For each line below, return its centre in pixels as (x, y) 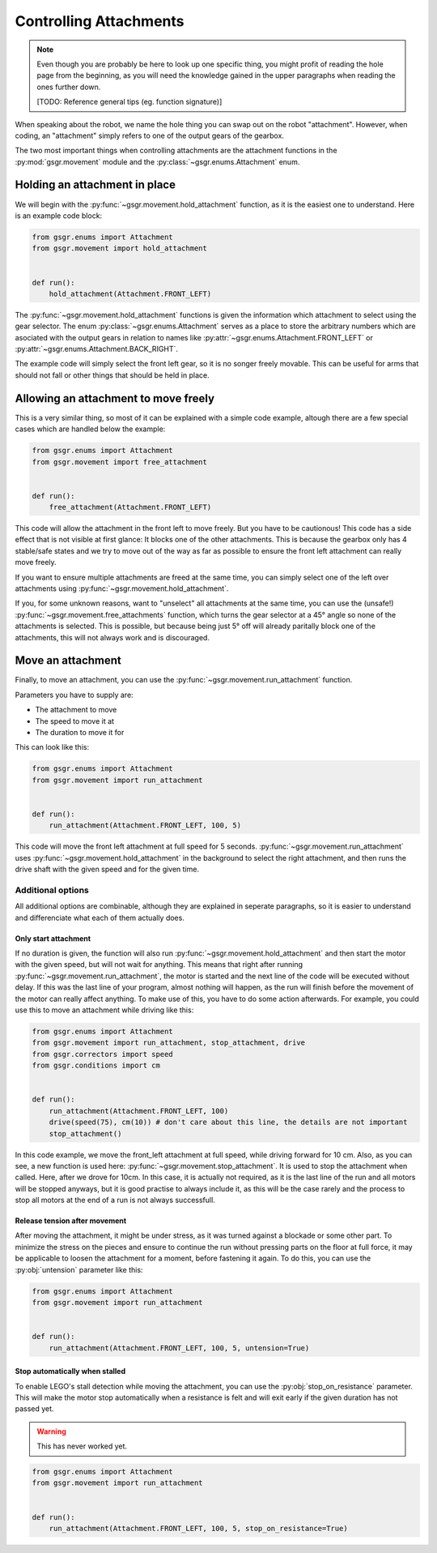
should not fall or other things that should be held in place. (112, 375)
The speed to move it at (75, 721)
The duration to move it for (80, 733)
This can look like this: (52, 747)
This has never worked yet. (82, 1446)
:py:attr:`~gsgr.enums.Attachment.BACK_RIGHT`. (96, 349)
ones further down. (69, 87)
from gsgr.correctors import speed (102, 1054)
